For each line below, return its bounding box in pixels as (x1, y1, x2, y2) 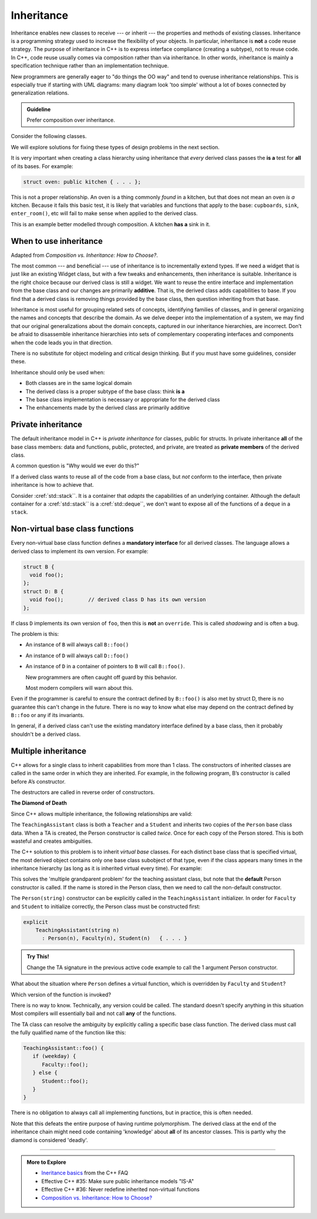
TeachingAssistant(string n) (35, 927, 120, 933)
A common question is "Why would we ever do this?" (11, 462, 140, 470)
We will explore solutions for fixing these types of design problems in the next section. (11, 143, 220, 150)
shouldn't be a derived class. (11, 731, 81, 738)
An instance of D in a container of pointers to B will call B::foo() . (25, 663, 185, 670)
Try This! (26, 953, 49, 960)
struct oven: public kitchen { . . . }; (23, 178, 141, 185)
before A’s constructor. (11, 778, 66, 785)
